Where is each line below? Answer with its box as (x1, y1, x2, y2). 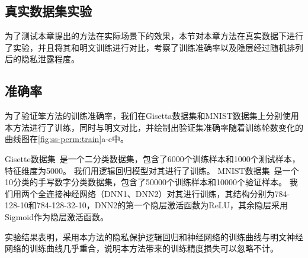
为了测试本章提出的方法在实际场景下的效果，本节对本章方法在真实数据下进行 (5, 30, 303, 42)
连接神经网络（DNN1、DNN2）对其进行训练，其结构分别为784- (46, 187, 290, 199)
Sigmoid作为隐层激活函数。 (5, 210, 109, 222)
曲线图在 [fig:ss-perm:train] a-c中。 (5, 133, 129, 145)
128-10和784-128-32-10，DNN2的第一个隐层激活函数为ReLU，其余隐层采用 (5, 199, 288, 211)
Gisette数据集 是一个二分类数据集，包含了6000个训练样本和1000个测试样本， (5, 152, 300, 165)
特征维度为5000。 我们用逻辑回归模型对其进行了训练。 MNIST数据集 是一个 (5, 164, 299, 176)
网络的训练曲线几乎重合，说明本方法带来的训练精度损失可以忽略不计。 (5, 242, 278, 254)
